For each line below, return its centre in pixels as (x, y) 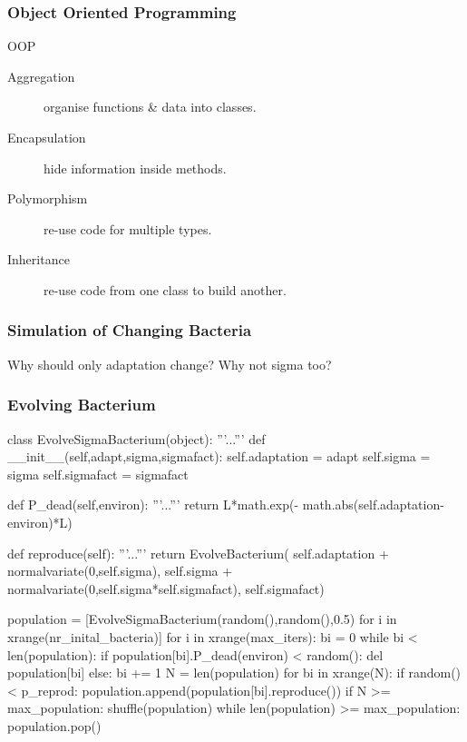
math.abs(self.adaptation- (373, 505)
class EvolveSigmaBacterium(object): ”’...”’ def (136, 438)
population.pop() (54, 725)
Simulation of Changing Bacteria (130, 330)
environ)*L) (40, 522)
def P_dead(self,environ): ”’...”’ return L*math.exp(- (153, 505)
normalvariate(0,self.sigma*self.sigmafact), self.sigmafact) (166, 588)
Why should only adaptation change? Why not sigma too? (170, 364)
